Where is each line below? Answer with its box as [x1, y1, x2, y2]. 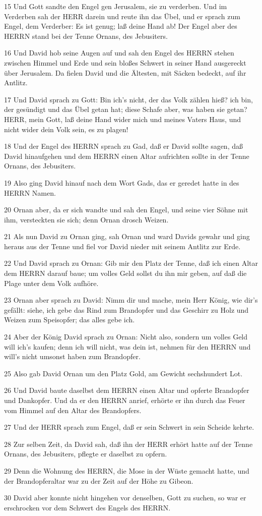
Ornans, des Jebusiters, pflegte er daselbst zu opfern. [4, 448, 167, 459]
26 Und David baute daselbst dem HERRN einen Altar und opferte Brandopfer [4, 385, 249, 395]
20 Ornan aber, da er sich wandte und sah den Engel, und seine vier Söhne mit [4, 204, 248, 215]
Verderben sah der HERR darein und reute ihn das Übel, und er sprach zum [4, 11, 240, 21]
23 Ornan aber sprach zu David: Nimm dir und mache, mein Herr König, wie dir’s [4, 295, 258, 305]
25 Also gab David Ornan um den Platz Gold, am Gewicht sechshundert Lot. [4, 368, 243, 378]
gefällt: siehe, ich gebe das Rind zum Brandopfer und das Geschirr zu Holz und [4, 304, 249, 315]
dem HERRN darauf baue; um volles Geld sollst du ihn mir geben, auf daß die [4, 268, 247, 278]
